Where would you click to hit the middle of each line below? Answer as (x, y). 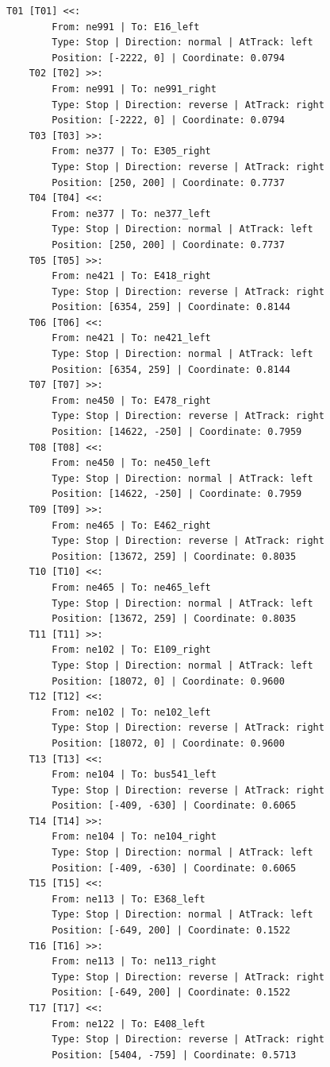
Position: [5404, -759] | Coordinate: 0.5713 (174, 1055)
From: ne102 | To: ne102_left (131, 712)
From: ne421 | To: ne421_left (131, 338)
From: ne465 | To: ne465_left (131, 587)
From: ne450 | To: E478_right (131, 400)
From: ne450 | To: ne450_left (131, 463)
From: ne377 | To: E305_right (131, 151)
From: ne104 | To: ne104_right (134, 837)
